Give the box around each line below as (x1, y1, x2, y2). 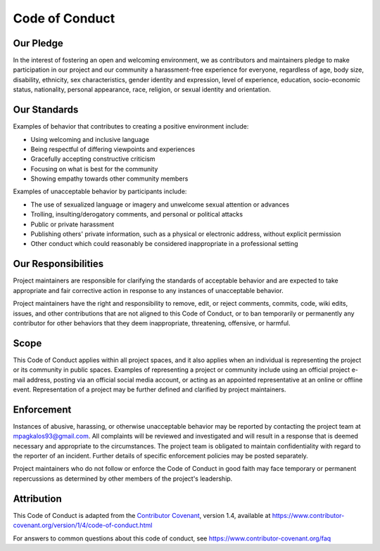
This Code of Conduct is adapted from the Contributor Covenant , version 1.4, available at (13, 511, 271, 519)
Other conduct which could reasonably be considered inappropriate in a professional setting (30, 240, 298, 248)
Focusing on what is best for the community (30, 164, 158, 173)
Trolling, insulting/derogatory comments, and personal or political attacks (30, 210, 243, 219)
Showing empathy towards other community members (30, 174, 189, 183)
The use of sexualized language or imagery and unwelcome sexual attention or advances (30, 200, 290, 209)
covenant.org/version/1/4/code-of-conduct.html (13, 521, 153, 530)
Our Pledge (13, 37, 63, 49)
